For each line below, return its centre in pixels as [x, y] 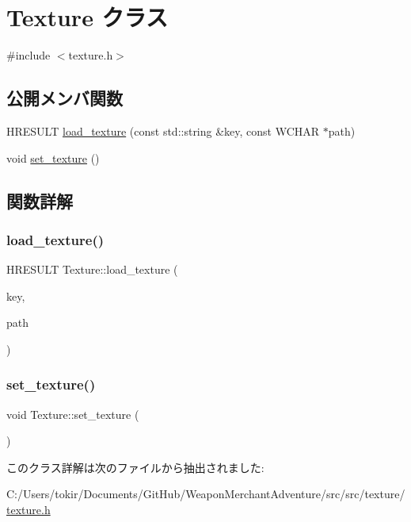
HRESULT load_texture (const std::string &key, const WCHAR [163, 130]
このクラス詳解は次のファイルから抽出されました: [135, 467]
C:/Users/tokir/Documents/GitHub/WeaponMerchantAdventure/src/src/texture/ [206, 494]
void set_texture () [53, 157]
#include [29, 55]
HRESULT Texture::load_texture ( [92, 269]
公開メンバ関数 [65, 98]
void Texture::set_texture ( [73, 414]
